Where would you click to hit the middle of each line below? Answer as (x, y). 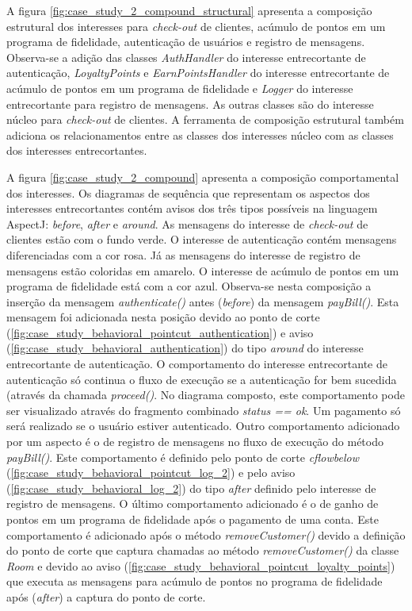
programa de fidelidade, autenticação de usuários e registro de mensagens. (186, 42)
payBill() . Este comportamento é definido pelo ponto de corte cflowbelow (183, 457)
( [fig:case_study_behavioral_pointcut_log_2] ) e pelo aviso (151, 473)
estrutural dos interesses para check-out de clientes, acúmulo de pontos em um (196, 26)
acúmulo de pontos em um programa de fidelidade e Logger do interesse (180, 88)
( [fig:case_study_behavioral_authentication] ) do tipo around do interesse (185, 348)
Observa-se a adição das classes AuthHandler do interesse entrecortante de (186, 57)
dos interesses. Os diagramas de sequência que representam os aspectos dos (188, 192)
